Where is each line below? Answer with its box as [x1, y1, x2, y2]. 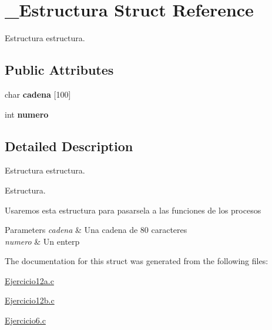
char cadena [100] [5, 88, 71, 100]
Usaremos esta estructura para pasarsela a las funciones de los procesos [5, 204, 261, 216]
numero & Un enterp [5, 235, 80, 247]
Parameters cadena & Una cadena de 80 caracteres [5, 224, 187, 236]
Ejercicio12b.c [5, 294, 55, 306]
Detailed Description [5, 136, 133, 155]
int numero [5, 108, 49, 120]
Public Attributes [5, 61, 114, 79]
